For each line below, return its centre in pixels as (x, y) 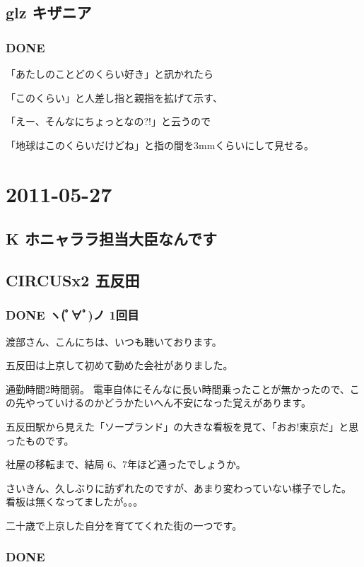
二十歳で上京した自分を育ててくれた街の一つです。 (124, 525)
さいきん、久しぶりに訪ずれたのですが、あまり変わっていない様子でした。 (179, 487)
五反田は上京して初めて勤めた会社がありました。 (119, 365)
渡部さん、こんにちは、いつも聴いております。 (114, 341)
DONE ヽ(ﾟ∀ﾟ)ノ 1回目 (72, 315)
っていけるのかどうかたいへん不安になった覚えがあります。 (173, 403)
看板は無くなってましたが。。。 (75, 502)
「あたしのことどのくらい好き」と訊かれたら (110, 74)
